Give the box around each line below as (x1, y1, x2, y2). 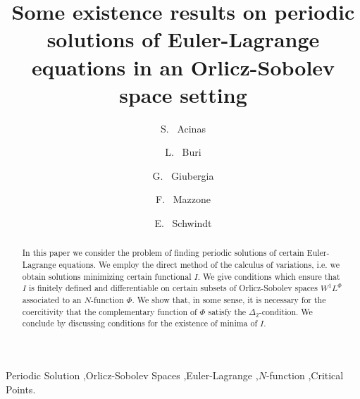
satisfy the (208, 305, 247, 317)
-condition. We (259, 305, 313, 317)
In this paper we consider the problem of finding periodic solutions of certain (22, 247, 304, 259)
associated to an (22, 294, 82, 306)
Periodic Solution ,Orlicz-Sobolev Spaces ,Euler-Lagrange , (6, 368, 259, 383)
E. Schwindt (154, 216, 212, 231)
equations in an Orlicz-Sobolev (31, 52, 335, 81)
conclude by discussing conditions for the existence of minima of (22, 317, 258, 329)
